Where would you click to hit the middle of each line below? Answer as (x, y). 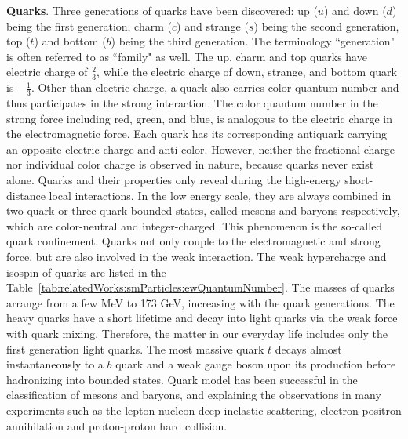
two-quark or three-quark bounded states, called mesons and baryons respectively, (203, 210)
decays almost (308, 348)
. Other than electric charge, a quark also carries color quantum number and (215, 87)
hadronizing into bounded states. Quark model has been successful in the (182, 379)
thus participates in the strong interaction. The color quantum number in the (192, 103)
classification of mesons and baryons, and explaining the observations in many (194, 395)
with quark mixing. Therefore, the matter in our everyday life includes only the (197, 333)
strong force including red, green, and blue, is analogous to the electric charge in (200, 118)
